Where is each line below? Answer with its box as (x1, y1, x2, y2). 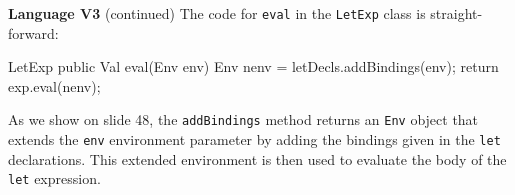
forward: (8, 22, 59, 43)
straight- (430, 3, 483, 23)
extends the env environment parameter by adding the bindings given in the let (8, 129, 501, 150)
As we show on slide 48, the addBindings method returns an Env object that (8, 109, 479, 130)
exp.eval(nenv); (8, 75, 101, 96)
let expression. (8, 168, 101, 189)
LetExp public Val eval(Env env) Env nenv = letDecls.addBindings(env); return (8, 56, 499, 77)
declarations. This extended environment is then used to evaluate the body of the (8, 148, 507, 169)
